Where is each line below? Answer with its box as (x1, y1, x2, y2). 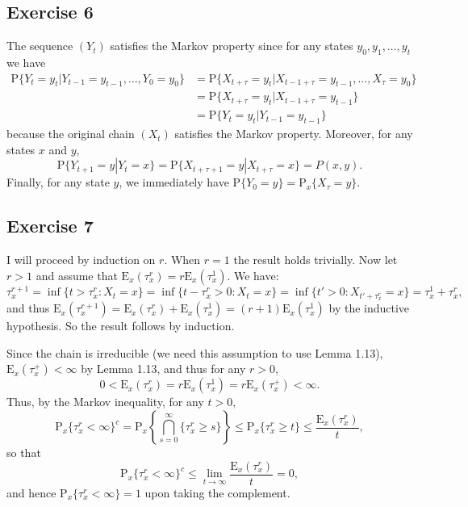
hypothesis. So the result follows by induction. (6, 317, 235, 334)
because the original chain (6, 125, 135, 142)
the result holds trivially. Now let (233, 251, 398, 268)
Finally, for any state (6, 174, 110, 191)
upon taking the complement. (144, 484, 290, 501)
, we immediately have (119, 174, 229, 191)
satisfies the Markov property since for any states (110, 37, 353, 54)
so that (6, 444, 41, 461)
